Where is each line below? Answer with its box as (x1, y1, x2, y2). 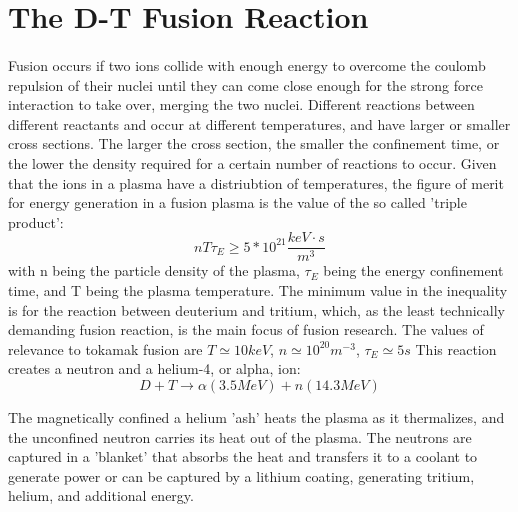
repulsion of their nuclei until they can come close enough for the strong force (8, 74, 483, 95)
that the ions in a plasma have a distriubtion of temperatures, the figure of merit (8, 172, 504, 193)
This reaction (415, 338, 497, 359)
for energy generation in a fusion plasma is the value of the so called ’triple (8, 192, 467, 213)
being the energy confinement (323, 260, 504, 281)
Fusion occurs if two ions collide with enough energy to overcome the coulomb (8, 54, 486, 75)
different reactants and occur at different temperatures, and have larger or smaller (8, 113, 511, 134)
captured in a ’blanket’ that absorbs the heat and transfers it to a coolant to (8, 446, 478, 467)
